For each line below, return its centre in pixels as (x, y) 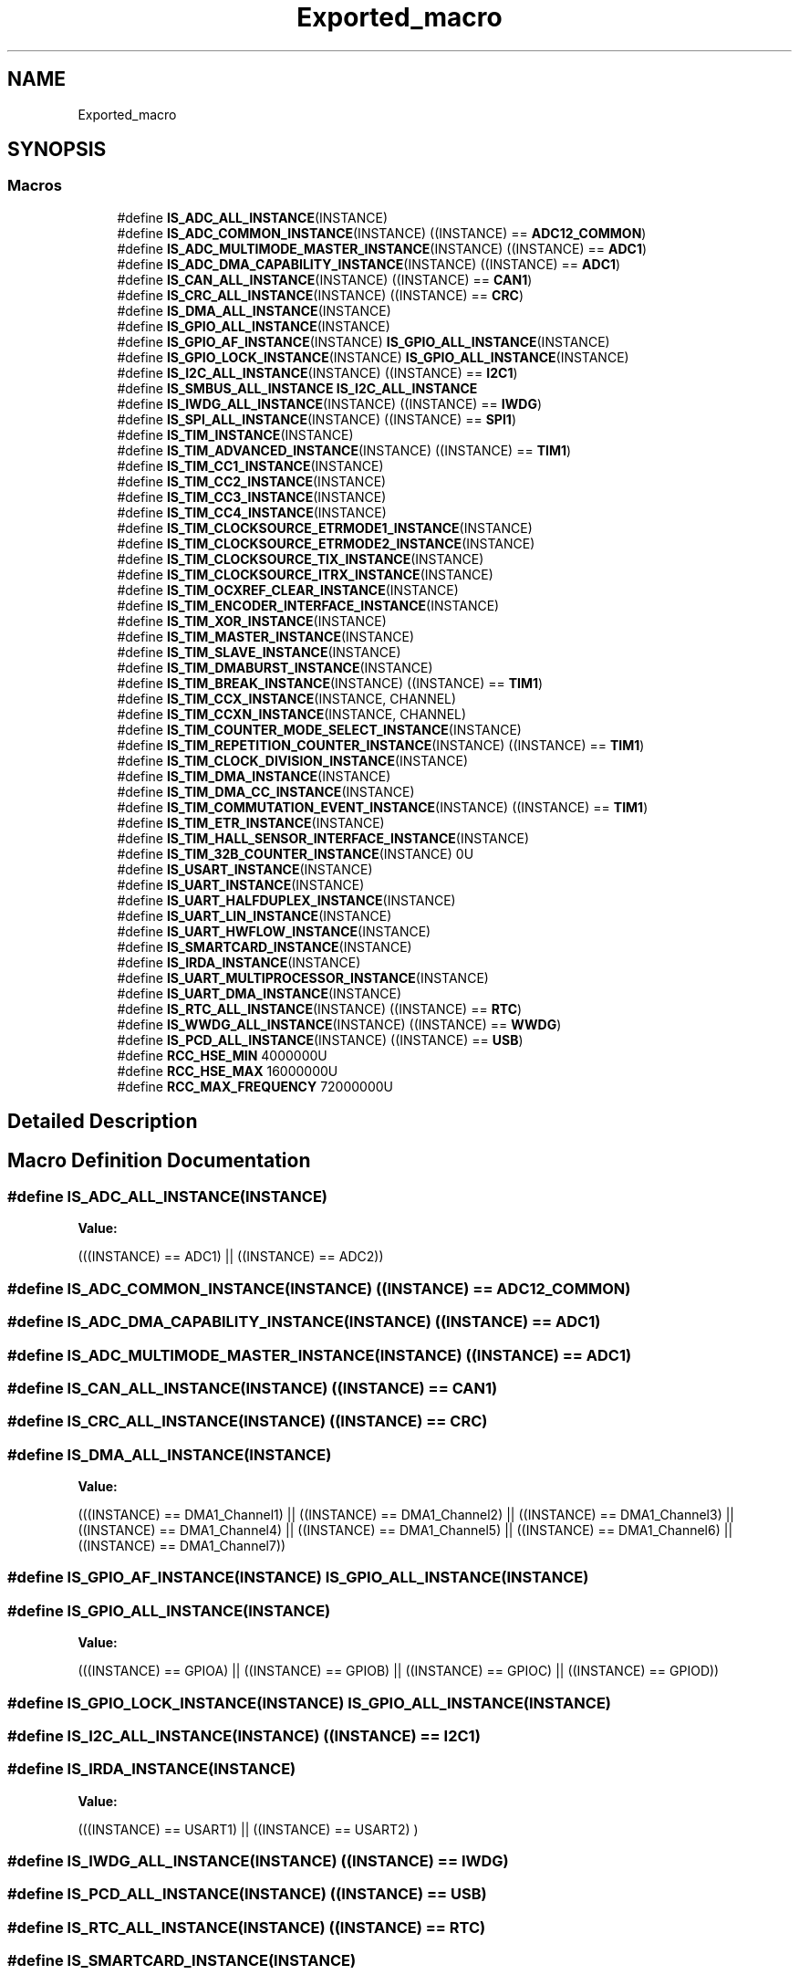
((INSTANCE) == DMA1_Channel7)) (182, 1546)
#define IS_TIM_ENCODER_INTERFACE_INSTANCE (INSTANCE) (308, 605)
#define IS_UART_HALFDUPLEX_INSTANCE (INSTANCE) (286, 900)
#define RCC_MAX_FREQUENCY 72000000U (255, 1086)
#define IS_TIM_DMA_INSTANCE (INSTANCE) (254, 776)
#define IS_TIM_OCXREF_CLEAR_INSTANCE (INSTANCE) (288, 590)
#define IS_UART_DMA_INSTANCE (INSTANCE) (259, 993)
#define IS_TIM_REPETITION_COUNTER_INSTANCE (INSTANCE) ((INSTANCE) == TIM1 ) (381, 745)
